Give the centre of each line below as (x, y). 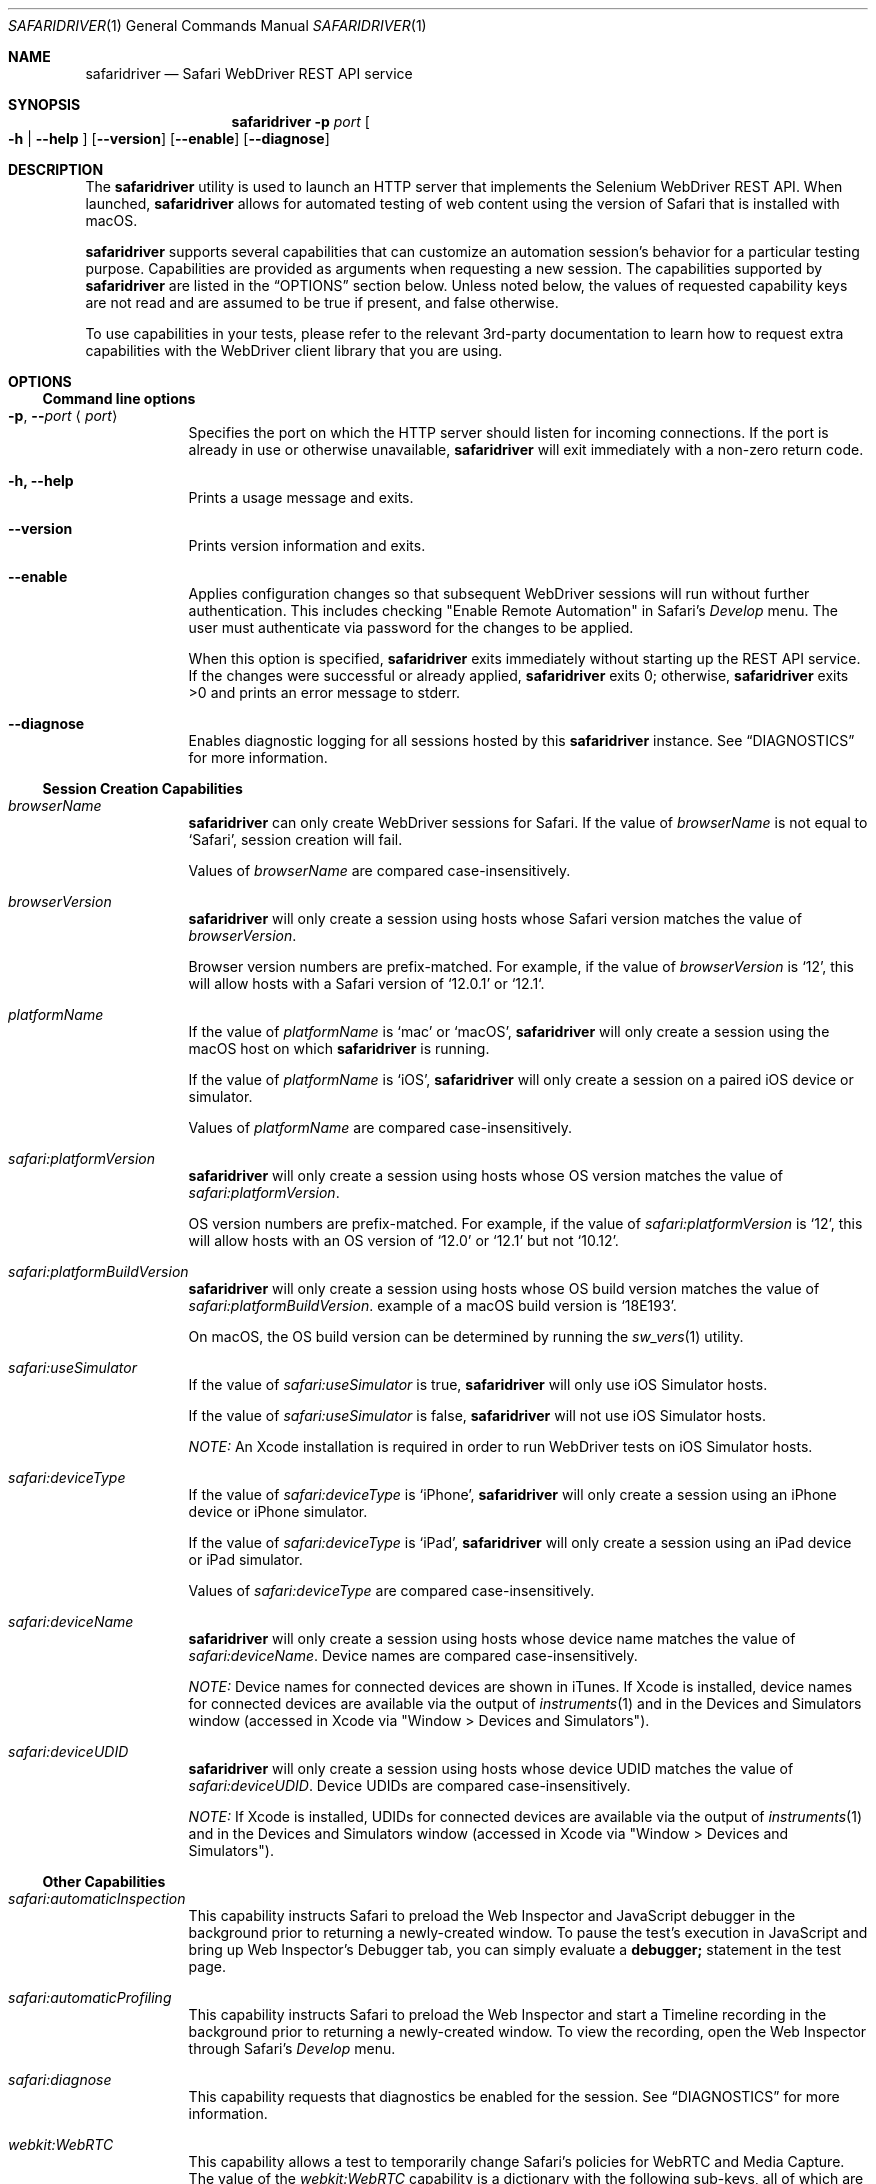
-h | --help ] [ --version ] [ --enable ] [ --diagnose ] (169, 138)
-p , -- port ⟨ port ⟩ (63, 415)
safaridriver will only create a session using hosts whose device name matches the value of (492, 1638)
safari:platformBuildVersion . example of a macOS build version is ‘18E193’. (432, 1305)
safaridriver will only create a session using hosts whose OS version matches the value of (486, 1175)
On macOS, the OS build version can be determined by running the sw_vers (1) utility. (466, 1336)
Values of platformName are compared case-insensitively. (380, 1127)
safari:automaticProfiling (90, 1997)
